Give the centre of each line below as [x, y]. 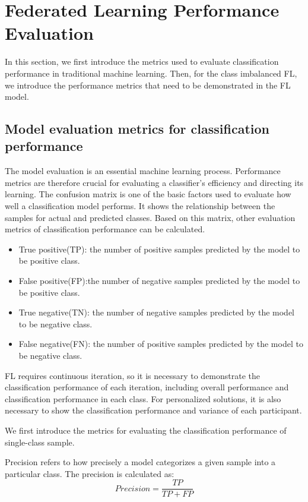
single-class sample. [40, 442]
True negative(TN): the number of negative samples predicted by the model [156, 312]
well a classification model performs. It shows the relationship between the [140, 206]
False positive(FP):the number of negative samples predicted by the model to [159, 281]
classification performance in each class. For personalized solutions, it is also [143, 398]
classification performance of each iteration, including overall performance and [147, 387]
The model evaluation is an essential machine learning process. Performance [143, 171]
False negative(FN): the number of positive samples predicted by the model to [161, 344]
